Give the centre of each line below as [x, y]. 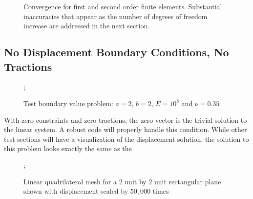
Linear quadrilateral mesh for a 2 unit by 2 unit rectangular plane [122, 181]
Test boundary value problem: [68, 103]
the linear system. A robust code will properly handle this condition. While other [126, 129]
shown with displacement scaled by [76, 191]
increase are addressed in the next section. [87, 26]
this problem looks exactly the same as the [68, 148]
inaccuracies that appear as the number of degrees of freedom [116, 16]
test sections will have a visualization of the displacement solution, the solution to [126, 139]
